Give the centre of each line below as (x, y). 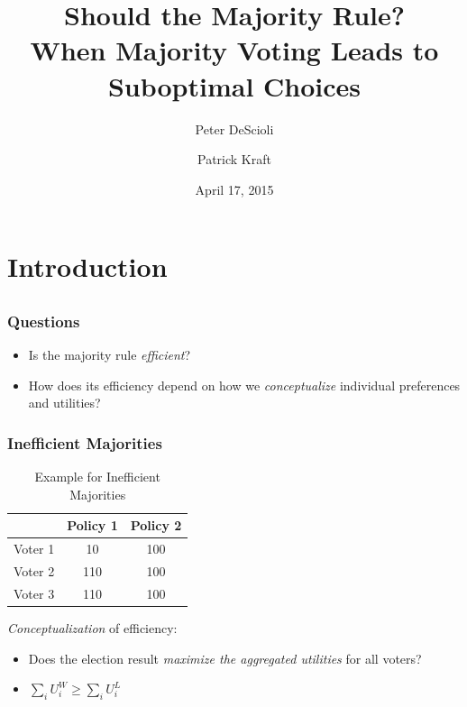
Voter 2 (34, 571)
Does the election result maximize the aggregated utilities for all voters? (225, 658)
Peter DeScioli (234, 129)
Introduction (87, 266)
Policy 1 (92, 525)
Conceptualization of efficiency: (92, 627)
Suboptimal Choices (234, 85)
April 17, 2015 (234, 189)
